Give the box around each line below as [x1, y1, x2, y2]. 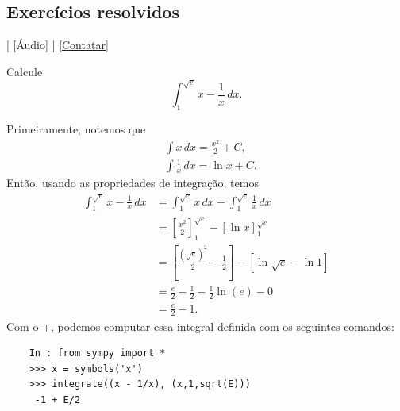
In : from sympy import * [29, 348, 166, 359]
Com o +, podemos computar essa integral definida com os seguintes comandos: [6, 317, 395, 334]
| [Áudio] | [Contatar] [6, 36, 109, 53]
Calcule [6, 63, 43, 79]
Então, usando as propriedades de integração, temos [6, 175, 259, 191]
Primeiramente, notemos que [6, 120, 146, 136]
